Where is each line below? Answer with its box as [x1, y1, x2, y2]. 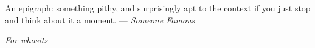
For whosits [5, 34, 48, 46]
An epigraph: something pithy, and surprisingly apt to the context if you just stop [5, 2, 311, 14]
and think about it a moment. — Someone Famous [5, 13, 195, 26]
